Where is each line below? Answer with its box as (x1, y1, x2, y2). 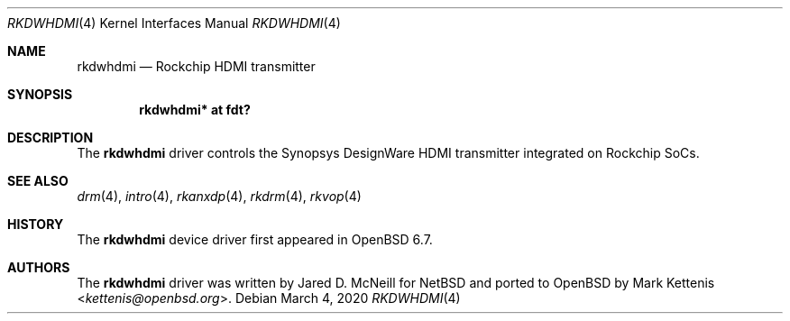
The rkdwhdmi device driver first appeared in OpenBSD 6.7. (77, 232, 433, 247)
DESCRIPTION (7, 130, 94, 145)
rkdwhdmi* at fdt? (139, 102, 251, 117)
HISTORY (7, 216, 64, 232)
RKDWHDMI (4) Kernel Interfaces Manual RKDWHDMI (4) (7, 15, 341, 31)
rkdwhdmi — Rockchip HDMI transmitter (77, 59, 316, 74)
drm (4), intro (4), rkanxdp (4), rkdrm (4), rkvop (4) (77, 188, 362, 204)
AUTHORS (7, 260, 70, 275)
